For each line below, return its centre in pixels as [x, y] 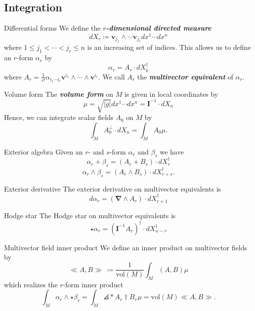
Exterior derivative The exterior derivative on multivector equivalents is [113, 188]
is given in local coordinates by [171, 94]
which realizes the [31, 284]
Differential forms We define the [52, 28]
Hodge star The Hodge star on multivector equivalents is [90, 215]
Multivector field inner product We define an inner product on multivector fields [126, 247]
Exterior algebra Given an [43, 151]
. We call [112, 76]
